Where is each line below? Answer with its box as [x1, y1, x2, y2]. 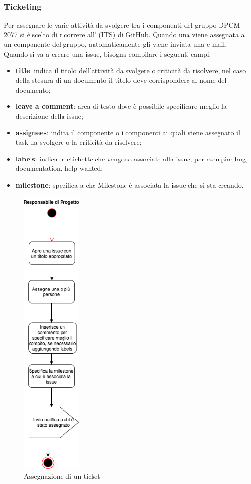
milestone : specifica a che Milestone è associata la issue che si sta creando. [15, 179, 244, 190]
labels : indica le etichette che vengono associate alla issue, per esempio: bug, [15, 153, 248, 163]
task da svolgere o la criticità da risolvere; [15, 137, 142, 147]
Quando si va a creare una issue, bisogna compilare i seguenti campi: [4, 49, 211, 59]
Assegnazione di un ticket [24, 470, 100, 481]
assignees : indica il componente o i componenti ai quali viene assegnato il [15, 127, 240, 137]
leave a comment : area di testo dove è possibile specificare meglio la [15, 101, 227, 111]
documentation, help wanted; [15, 163, 103, 173]
